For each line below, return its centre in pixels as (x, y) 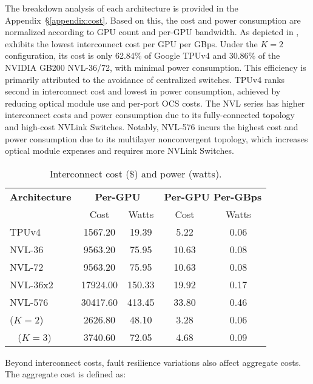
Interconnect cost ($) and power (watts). (136, 173)
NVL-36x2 (32, 284)
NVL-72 (27, 266)
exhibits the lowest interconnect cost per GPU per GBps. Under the (131, 43)
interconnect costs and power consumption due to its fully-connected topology (150, 115)
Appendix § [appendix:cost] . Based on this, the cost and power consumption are (153, 20)
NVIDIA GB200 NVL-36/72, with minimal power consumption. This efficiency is (156, 67)
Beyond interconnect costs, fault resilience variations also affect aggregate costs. (153, 362)
